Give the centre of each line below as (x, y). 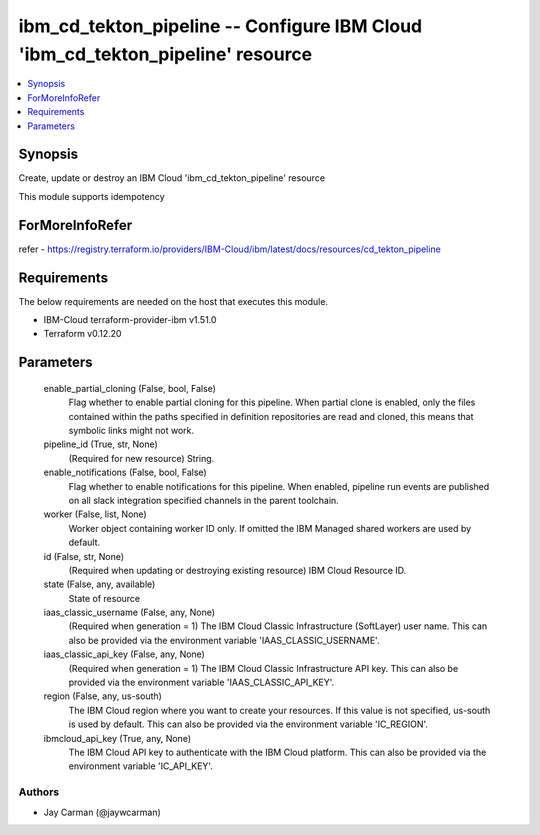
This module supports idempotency (91, 196)
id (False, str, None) (84, 556)
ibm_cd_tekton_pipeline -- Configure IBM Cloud (220, 26)
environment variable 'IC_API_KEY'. (141, 766)
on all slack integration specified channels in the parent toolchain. (203, 500)
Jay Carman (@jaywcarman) (102, 812)
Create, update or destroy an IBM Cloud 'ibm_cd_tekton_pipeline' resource (171, 178)
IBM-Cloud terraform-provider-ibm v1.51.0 (130, 320)
